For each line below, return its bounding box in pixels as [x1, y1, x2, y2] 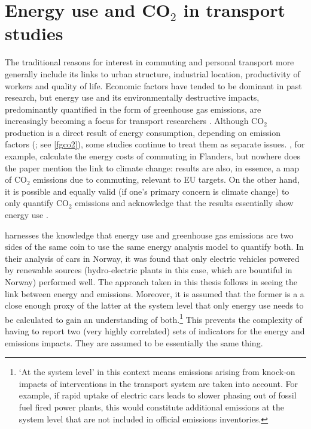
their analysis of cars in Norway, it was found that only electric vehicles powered [5, 252, 300, 264]
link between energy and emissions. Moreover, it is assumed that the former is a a [5, 287, 304, 300]
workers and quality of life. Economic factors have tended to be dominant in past [5, 79, 302, 92]
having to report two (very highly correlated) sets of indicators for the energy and [5, 325, 305, 337]
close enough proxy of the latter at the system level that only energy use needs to [5, 299, 304, 312]
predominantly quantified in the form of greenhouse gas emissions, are [5, 102, 261, 115]
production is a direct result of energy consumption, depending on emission [5, 126, 281, 138]
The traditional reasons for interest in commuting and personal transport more [5, 56, 294, 68]
